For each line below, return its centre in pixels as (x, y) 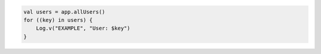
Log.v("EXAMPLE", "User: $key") (83, 28)
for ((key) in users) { (58, 20)
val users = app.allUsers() (64, 12)
